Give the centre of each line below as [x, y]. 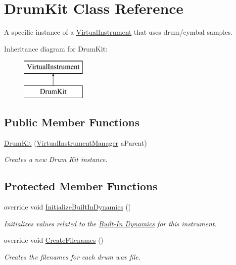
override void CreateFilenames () [54, 240]
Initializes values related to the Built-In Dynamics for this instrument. [110, 223]
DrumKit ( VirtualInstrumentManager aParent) [75, 142]
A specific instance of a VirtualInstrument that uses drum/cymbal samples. [118, 32]
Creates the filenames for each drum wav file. [72, 256]
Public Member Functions [72, 122]
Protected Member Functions [81, 186]
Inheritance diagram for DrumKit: [56, 48]
